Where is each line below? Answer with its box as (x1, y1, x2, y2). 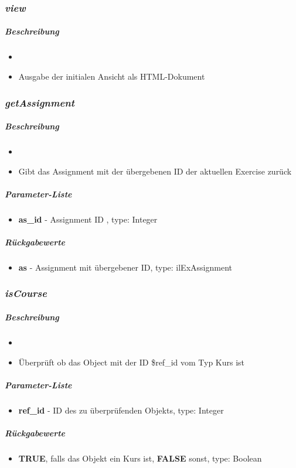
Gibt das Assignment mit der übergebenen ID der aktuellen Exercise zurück (18, 165, 292, 177)
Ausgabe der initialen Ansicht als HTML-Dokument (18, 70, 205, 82)
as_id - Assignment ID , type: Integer (18, 213, 158, 225)
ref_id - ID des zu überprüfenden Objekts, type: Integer (18, 404, 224, 416)
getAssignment (5, 95, 75, 110)
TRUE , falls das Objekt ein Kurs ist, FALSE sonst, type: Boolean (18, 452, 262, 464)
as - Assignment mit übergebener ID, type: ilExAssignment (18, 261, 232, 273)
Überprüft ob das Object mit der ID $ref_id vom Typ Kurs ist (18, 356, 245, 368)
